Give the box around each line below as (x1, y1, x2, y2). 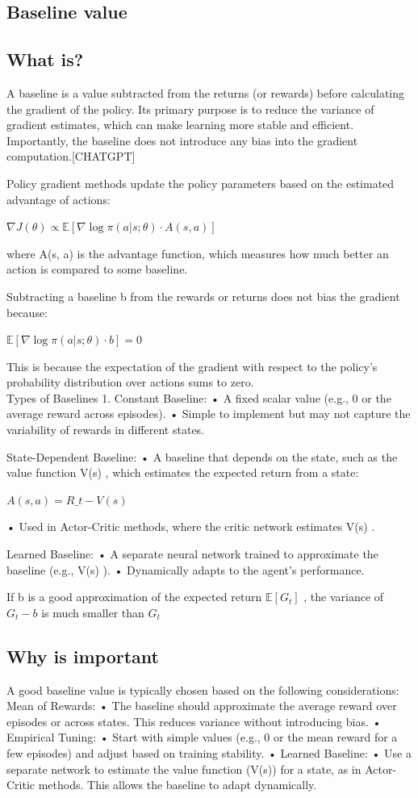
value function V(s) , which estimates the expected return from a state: (6, 464, 359, 481)
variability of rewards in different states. (6, 421, 204, 438)
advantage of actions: (6, 190, 111, 207)
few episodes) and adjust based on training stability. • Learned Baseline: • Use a (6, 745, 412, 761)
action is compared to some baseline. (6, 261, 188, 278)
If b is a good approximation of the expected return (6, 588, 262, 605)
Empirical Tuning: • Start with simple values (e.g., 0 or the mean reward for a (6, 729, 398, 746)
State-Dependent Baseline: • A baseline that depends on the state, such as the (6, 448, 398, 465)
